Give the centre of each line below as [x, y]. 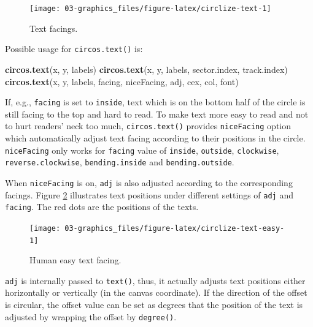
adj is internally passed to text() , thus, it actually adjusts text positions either [155, 280]
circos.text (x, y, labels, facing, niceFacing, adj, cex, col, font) [122, 81]
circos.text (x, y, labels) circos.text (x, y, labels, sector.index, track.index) [146, 69]
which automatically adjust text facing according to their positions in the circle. [155, 138]
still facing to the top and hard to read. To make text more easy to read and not [157, 114]
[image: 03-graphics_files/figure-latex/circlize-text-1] [150, 9]
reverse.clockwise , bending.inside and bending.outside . [120, 162]
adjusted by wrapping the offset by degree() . [91, 316]
